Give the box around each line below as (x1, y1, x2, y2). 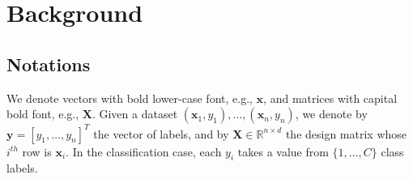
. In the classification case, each (66, 143, 222, 160)
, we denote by (295, 105, 368, 122)
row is (22, 143, 52, 160)
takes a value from (237, 143, 329, 160)
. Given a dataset (92, 105, 178, 122)
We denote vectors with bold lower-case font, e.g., (6, 89, 253, 106)
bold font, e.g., (6, 105, 79, 122)
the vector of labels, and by (93, 125, 229, 142)
